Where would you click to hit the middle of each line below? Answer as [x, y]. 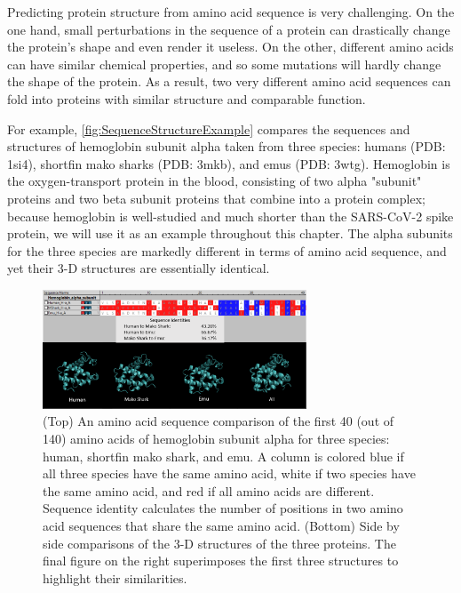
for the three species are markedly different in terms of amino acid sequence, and [227, 250]
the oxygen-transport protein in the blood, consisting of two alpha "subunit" [215, 181]
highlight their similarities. [115, 577]
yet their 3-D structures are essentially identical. [139, 268]
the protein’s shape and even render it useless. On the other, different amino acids [230, 47]
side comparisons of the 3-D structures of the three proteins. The [219, 543]
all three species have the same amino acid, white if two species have [229, 473]
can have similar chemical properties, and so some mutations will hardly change [224, 64]
